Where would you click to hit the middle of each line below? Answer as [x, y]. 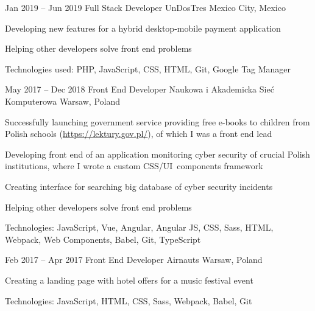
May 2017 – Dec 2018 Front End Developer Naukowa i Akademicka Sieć [140, 89]
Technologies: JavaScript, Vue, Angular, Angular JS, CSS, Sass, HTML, [139, 227]
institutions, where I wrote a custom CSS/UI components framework [134, 166]
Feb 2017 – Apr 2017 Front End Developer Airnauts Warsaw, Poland [134, 260]
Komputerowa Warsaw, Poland [62, 101]
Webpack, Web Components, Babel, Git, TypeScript [103, 239]
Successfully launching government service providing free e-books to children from [157, 121]
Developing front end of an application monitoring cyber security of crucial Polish [157, 154]
